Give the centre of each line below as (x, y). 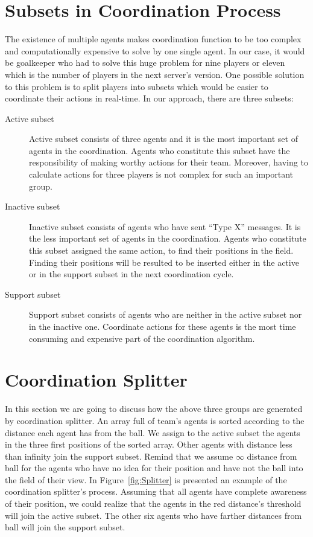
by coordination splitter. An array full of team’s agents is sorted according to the (155, 420)
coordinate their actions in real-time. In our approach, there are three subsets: (149, 98)
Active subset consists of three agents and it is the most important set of (163, 139)
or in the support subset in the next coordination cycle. (131, 274)
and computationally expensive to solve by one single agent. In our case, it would (155, 50)
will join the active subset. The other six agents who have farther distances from (153, 515)
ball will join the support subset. (65, 527)
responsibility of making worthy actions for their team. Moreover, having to (169, 162)
